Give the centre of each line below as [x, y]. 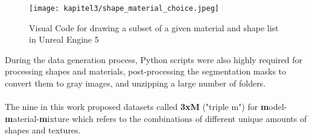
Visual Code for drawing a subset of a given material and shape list [154, 27]
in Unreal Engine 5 [64, 39]
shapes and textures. [43, 130]
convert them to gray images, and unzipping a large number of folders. [135, 83]
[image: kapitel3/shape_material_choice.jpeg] [124, 8]
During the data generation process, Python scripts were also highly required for [154, 59]
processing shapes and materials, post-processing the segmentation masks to [146, 71]
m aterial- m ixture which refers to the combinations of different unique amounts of [156, 118]
